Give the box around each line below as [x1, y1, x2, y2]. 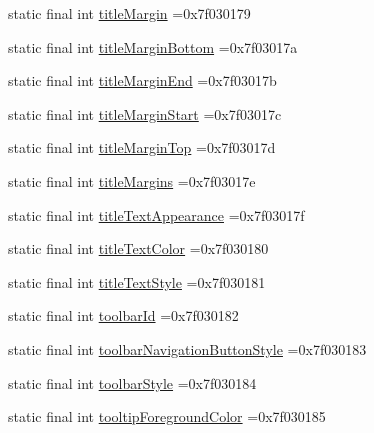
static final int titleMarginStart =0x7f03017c [8, 103, 282, 124]
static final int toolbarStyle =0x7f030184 [8, 372, 257, 393]
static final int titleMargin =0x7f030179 [8, 3, 251, 23]
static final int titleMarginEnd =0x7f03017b [8, 70, 277, 91]
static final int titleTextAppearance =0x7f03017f [8, 204, 305, 225]
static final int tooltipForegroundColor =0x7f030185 [8, 406, 326, 427]
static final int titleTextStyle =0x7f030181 [8, 271, 266, 292]
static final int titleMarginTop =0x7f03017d [8, 137, 276, 158]
